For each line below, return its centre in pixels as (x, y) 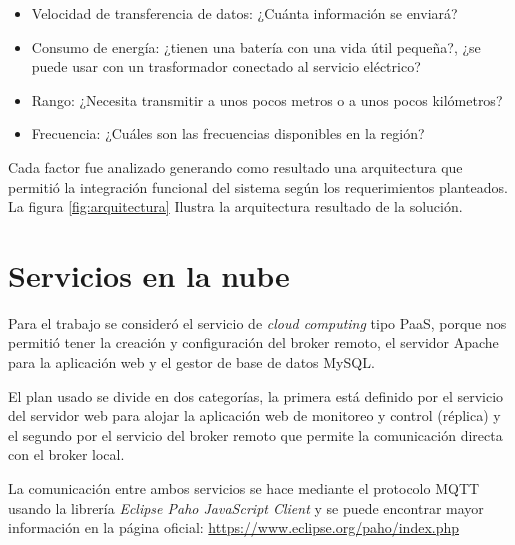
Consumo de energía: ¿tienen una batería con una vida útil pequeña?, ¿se (256, 46)
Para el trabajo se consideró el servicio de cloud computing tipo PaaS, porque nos (257, 322)
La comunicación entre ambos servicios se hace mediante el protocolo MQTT (244, 488)
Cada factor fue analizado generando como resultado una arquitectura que (235, 166)
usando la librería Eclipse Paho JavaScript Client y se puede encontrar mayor (246, 507)
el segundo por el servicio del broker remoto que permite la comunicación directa (255, 434)
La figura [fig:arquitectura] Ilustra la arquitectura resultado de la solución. (235, 206)
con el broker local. (66, 454)
